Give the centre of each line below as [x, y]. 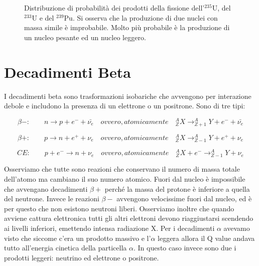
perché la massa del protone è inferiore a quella [177, 188]
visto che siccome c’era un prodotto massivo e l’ [78, 238]
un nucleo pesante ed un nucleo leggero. [85, 37]
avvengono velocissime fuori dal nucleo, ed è [184, 198]
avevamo [237, 228]
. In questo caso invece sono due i [185, 248]
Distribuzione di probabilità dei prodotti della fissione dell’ [114, 8]
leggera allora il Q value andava [206, 238]
